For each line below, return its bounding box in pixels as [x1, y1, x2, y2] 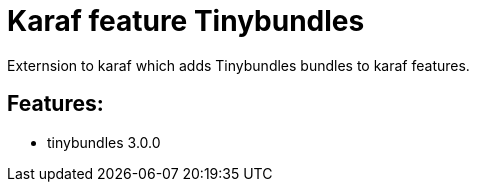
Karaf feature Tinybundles [7, 4, 365, 38]
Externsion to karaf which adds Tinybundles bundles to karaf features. [7, 56, 470, 74]
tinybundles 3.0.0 [47, 133, 161, 151]
